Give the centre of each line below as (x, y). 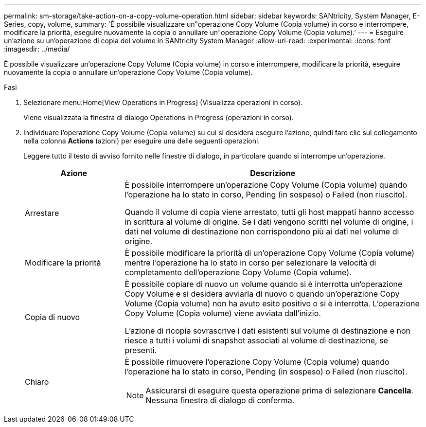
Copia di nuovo (53, 317)
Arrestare (42, 213)
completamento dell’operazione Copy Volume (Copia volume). (238, 272)
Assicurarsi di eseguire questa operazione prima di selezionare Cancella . (280, 391)
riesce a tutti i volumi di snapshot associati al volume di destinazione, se (256, 340)
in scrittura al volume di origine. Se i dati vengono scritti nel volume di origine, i (269, 222)
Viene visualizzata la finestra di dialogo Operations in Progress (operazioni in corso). (159, 117)
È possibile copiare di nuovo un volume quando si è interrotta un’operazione (264, 284)
